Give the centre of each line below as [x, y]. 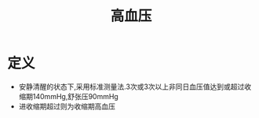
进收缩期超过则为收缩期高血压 [67, 106]
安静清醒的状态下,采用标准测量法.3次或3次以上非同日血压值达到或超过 [131, 87]
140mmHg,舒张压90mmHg [75, 96]
